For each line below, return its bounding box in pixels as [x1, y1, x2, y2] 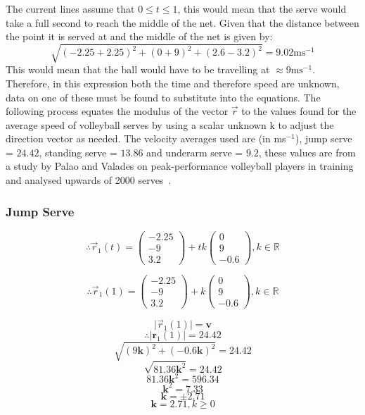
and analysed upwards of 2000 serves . [6, 173, 172, 187]
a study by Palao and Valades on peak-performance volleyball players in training [6, 159, 354, 173]
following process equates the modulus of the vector [6, 104, 229, 118]
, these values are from [258, 144, 356, 159]
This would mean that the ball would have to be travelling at [6, 62, 270, 77]
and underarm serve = [146, 144, 243, 159]
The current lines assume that [6, 1, 135, 16]
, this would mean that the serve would [177, 1, 347, 16]
